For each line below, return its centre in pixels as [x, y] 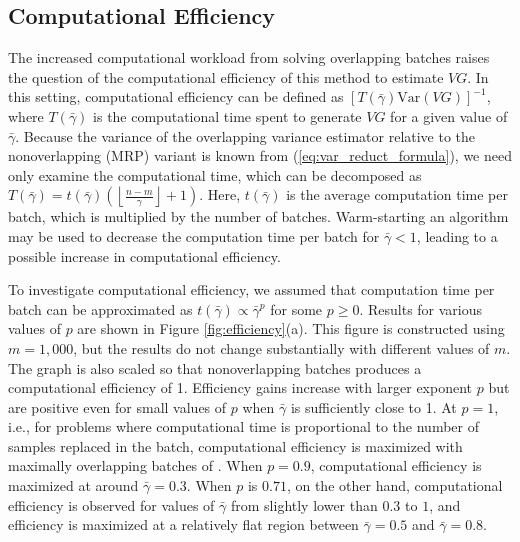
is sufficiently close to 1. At [373, 406]
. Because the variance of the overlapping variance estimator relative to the [245, 135]
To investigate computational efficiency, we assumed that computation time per [251, 289]
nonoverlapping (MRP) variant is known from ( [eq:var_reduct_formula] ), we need [260, 155]
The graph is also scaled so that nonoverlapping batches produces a [215, 367]
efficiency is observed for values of [111, 504]
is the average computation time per [397, 194]
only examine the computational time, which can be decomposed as [215, 174]
